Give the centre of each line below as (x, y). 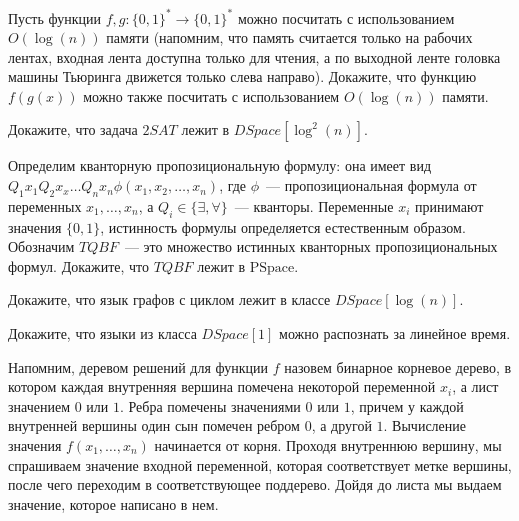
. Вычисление (424, 425)
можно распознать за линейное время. (395, 333)
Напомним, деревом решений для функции (138, 366)
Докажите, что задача (73, 129)
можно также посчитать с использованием (211, 95)
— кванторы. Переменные (314, 205)
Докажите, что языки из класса (102, 333)
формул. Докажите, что (79, 265)
